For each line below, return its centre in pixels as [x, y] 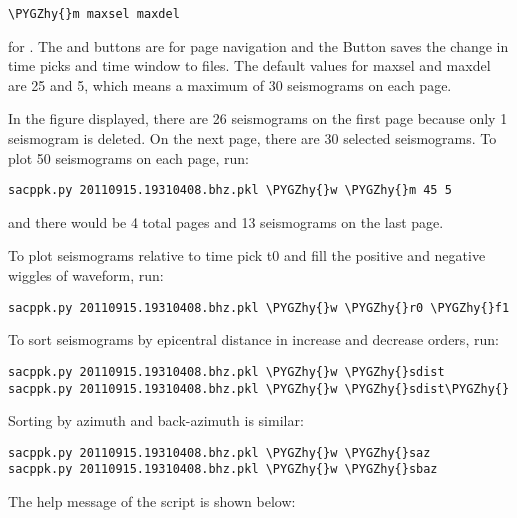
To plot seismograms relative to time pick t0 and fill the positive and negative [247, 255]
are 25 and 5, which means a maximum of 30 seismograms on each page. [230, 84]
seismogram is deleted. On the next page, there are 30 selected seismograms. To [252, 138]
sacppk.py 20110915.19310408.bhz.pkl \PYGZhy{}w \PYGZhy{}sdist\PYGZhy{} [259, 388]
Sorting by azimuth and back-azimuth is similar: [156, 420]
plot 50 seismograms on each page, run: [129, 157]
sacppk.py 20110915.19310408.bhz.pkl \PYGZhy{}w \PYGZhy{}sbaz [223, 469]
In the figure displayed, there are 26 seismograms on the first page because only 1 [258, 118]
